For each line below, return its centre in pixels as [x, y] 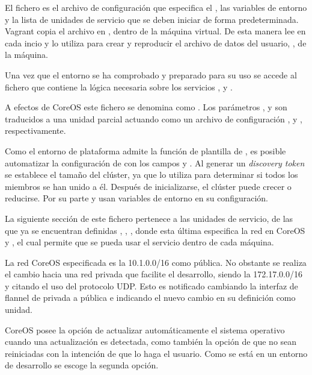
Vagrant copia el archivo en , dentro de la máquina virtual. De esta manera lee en [155, 31]
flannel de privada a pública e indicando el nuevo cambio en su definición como [150, 298]
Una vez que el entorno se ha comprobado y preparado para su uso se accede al [151, 74]
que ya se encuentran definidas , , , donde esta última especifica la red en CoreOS [155, 230]
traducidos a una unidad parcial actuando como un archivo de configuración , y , [154, 118]
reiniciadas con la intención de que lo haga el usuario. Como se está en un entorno [156, 353]
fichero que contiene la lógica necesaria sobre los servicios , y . [119, 87]
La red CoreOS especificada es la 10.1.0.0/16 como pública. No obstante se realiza [156, 262]
